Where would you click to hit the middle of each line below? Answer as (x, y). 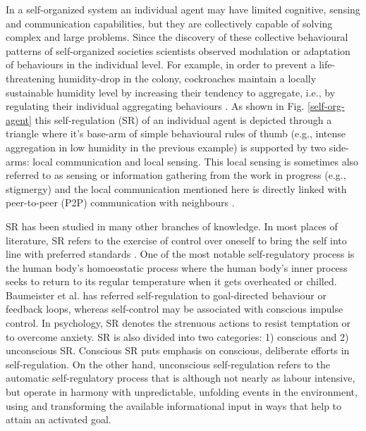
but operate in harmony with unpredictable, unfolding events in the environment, (182, 392)
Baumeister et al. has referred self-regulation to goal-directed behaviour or (166, 295)
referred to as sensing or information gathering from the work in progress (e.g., (176, 175)
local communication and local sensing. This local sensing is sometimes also (196, 161)
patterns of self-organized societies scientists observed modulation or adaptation (178, 50)
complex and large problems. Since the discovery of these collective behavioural (177, 37)
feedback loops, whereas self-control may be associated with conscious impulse (175, 309)
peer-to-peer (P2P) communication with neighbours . (120, 202)
